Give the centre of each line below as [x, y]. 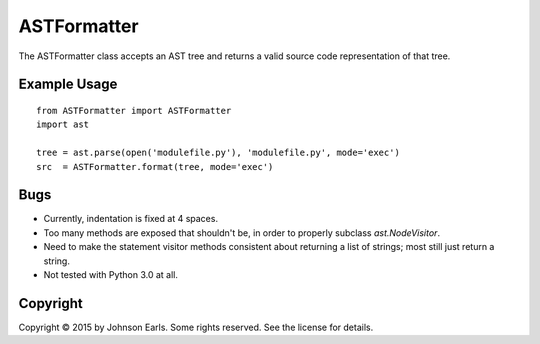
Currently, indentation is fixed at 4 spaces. [131, 219]
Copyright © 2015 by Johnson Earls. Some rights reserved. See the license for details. [196, 327]
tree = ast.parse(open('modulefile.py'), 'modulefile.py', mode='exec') [218, 153]
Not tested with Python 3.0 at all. [111, 274]
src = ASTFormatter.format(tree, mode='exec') [155, 166]
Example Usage [68, 84]
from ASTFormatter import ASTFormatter [134, 110]
